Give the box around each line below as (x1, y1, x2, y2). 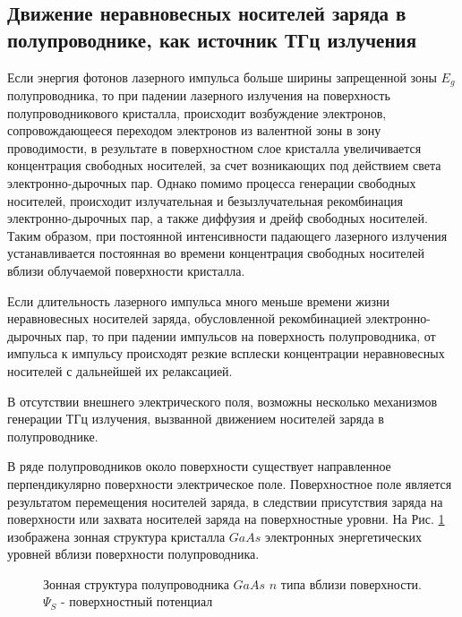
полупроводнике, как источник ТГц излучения (7, 25, 416, 53)
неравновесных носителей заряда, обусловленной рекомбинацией (7, 309, 362, 328)
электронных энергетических (264, 527, 423, 545)
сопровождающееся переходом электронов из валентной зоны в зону (7, 121, 381, 140)
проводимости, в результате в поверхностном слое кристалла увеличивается (7, 138, 422, 157)
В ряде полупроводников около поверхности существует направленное (7, 457, 391, 476)
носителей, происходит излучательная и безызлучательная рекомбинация (7, 191, 403, 210)
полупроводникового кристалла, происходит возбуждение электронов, (7, 103, 387, 122)
